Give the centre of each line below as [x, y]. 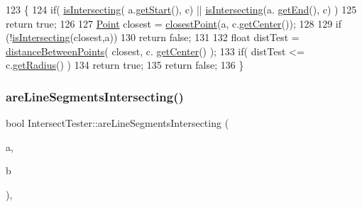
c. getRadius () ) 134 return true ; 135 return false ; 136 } [125, 65]
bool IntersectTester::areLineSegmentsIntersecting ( [117, 123]
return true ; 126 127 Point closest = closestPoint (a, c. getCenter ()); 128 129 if [174, 23]
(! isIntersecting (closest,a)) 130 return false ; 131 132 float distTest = [153, 37]
